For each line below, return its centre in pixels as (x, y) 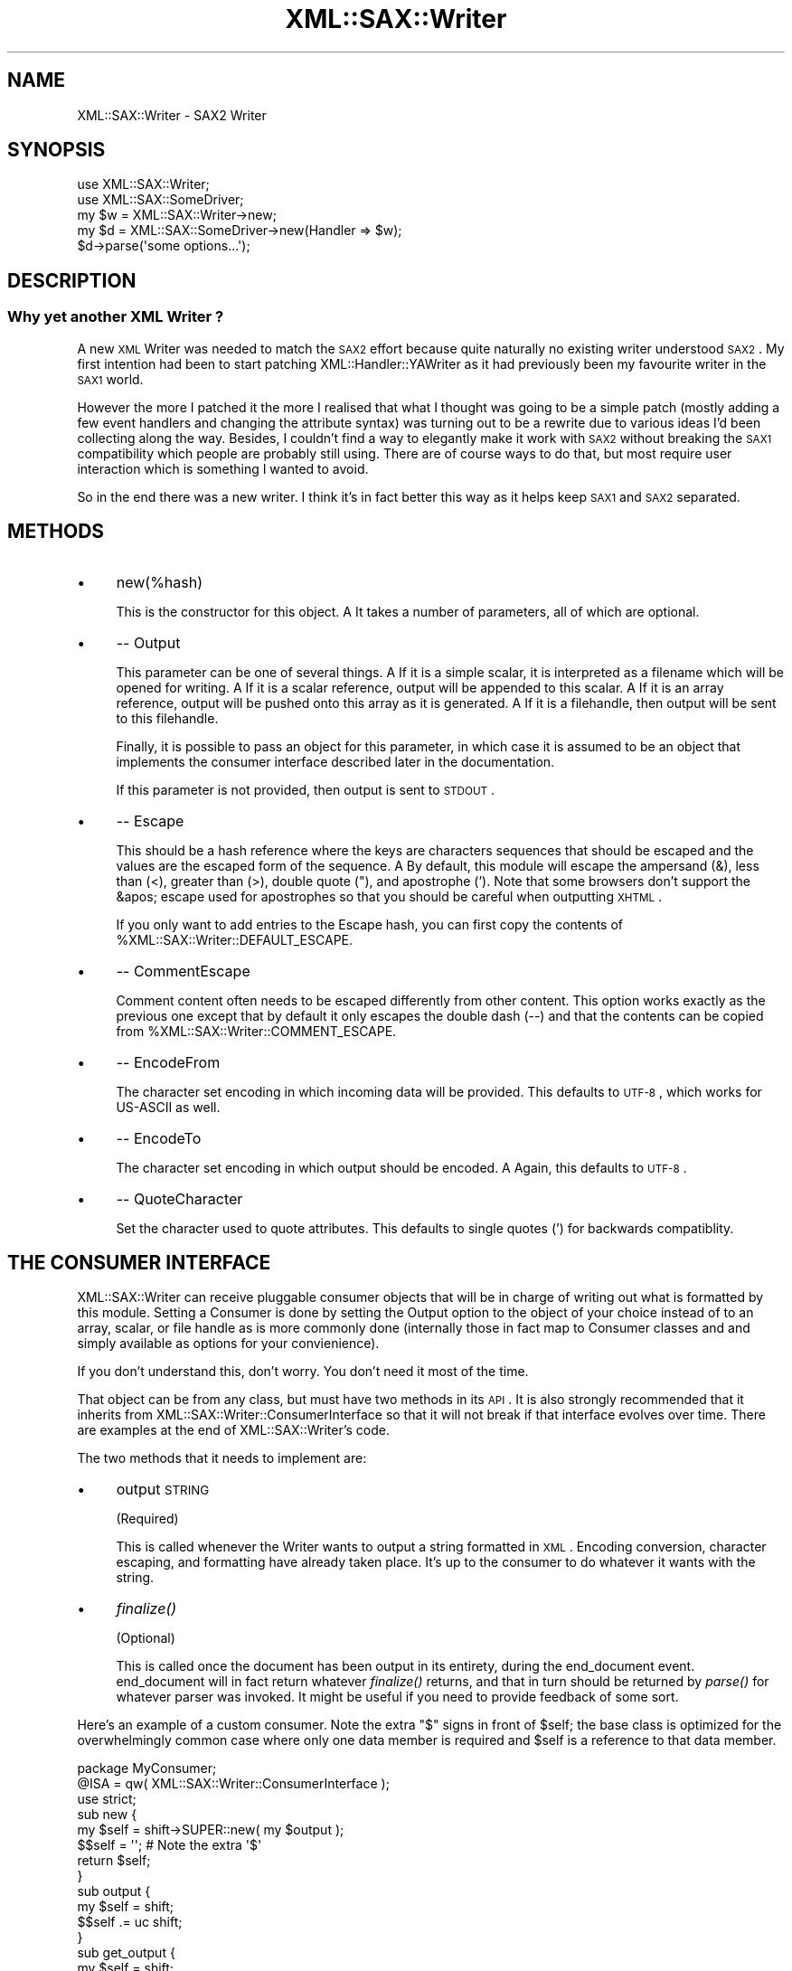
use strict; (107, 1799)
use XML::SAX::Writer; (143, 184)
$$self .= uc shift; (130, 1922)
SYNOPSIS (57, 150)
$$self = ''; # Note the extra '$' (170, 1845)
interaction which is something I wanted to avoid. (223, 468)
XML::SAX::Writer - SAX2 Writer (172, 115)
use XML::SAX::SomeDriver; (160, 200)
